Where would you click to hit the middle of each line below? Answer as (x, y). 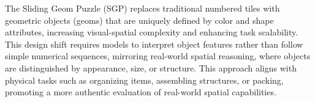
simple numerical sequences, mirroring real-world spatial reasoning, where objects (158, 56)
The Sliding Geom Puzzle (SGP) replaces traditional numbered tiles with (142, 8)
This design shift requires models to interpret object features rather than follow (154, 44)
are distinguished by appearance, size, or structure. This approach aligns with (151, 67)
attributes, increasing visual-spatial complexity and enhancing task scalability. (152, 32)
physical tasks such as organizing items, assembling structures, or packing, (144, 80)
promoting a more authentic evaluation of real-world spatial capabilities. (141, 92)
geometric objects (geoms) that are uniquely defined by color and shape (139, 20)
